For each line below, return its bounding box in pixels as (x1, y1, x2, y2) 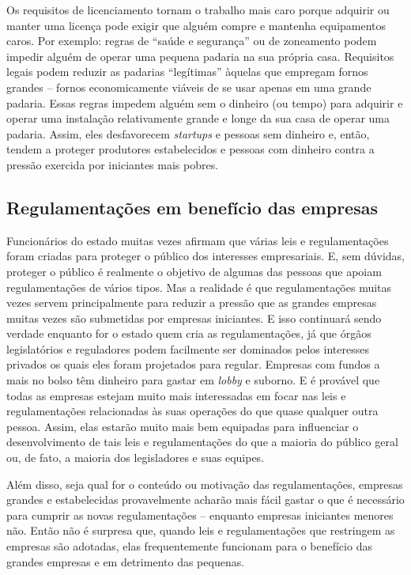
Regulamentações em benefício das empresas (6, 195, 378, 219)
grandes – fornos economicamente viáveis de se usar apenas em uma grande (6, 78, 371, 95)
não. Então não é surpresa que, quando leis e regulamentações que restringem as (6, 522, 395, 539)
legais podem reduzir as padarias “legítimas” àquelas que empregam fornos (6, 63, 368, 80)
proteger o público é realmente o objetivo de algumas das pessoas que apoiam (6, 263, 382, 279)
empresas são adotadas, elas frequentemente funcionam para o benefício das (6, 538, 372, 554)
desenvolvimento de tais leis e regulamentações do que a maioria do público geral (6, 433, 398, 450)
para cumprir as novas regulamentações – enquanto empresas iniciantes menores (6, 506, 394, 523)
